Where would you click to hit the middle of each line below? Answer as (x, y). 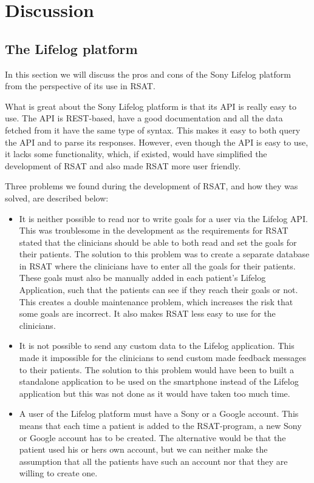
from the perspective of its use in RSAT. (80, 86)
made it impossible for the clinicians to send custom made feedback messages (163, 358)
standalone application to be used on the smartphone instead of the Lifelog (159, 381)
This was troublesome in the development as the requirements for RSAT (154, 230)
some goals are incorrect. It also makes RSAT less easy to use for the (147, 313)
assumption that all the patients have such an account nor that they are (153, 461)
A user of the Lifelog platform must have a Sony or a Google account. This (159, 414)
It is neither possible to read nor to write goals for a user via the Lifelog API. (163, 218)
